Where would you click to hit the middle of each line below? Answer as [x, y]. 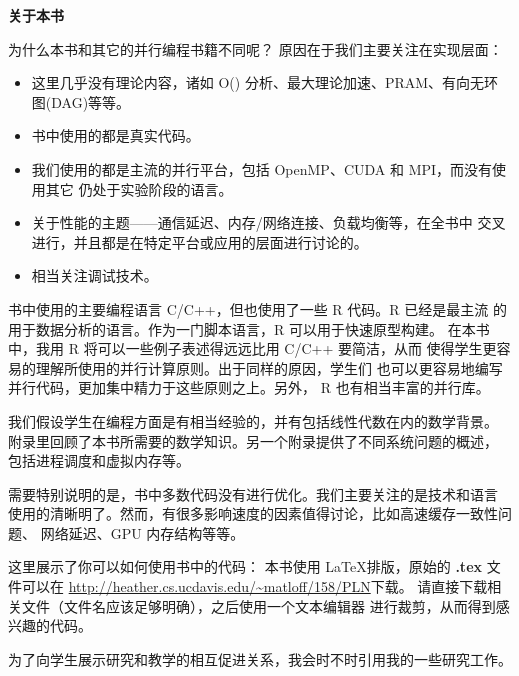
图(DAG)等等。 [81, 101]
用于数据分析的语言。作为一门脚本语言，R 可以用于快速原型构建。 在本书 [249, 328]
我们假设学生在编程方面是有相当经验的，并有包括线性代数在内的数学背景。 [253, 420]
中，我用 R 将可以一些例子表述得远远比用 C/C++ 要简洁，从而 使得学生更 [252, 348]
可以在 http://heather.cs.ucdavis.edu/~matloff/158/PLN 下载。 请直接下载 [254, 586]
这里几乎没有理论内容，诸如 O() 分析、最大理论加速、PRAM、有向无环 [265, 82]
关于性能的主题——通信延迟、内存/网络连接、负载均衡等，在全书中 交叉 [268, 222]
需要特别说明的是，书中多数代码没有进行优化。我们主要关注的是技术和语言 [253, 493]
